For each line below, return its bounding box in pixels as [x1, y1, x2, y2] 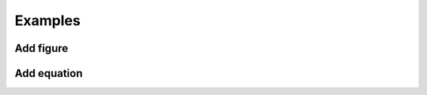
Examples [14, 12, 81, 29]
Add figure [14, 42, 69, 55]
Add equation [14, 67, 83, 80]
